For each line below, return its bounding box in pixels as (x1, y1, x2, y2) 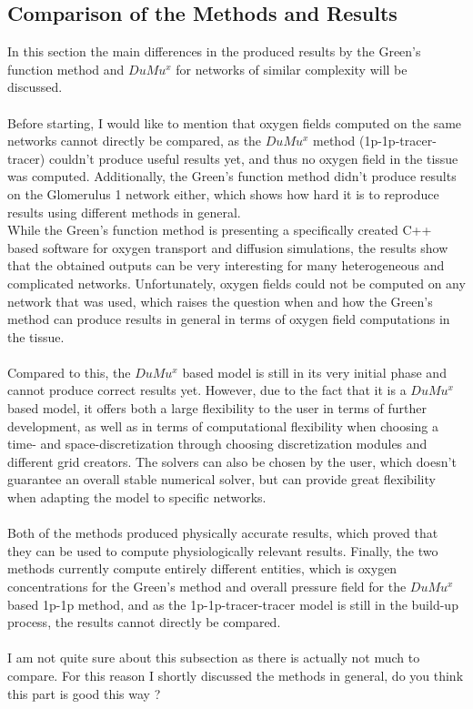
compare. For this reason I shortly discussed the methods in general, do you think (7, 665, 464, 684)
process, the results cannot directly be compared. (7, 613, 281, 632)
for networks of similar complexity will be (176, 59, 408, 78)
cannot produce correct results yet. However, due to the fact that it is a (7, 380, 407, 400)
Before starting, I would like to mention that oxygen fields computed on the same (7, 113, 462, 132)
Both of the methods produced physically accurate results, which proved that (7, 523, 438, 542)
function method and (7, 59, 125, 78)
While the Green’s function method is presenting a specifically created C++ (7, 220, 432, 239)
